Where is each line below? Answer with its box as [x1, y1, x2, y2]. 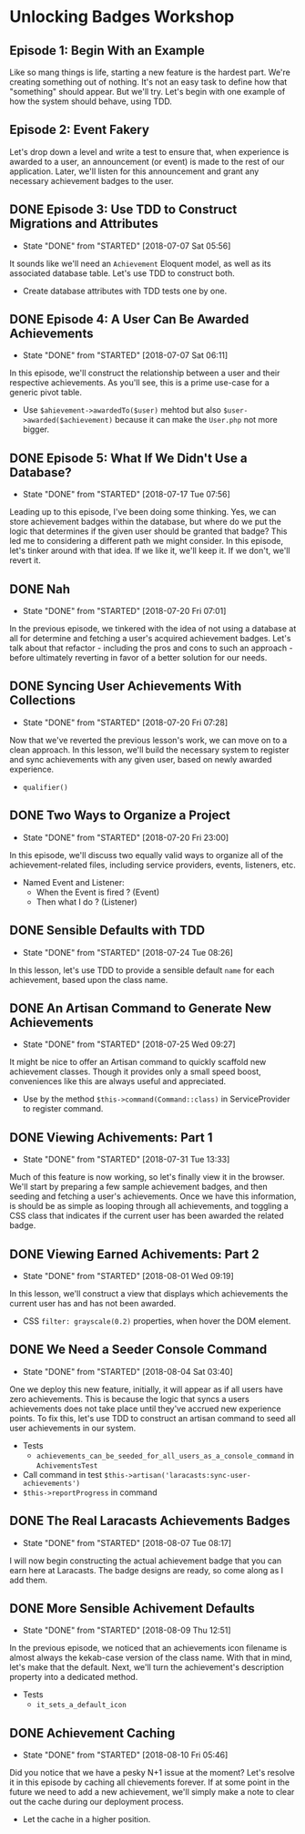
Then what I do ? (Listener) [36, 896, 138, 907]
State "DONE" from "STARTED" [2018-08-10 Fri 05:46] [22, 1749, 229, 1760]
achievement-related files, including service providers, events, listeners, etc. [9, 859, 296, 870]
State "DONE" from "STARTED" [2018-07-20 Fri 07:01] [22, 606, 227, 617]
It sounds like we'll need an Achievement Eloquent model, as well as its [9, 258, 271, 269]
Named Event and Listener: [22, 876, 125, 887]
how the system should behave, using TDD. [9, 96, 173, 107]
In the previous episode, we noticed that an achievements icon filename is [9, 1643, 288, 1654]
